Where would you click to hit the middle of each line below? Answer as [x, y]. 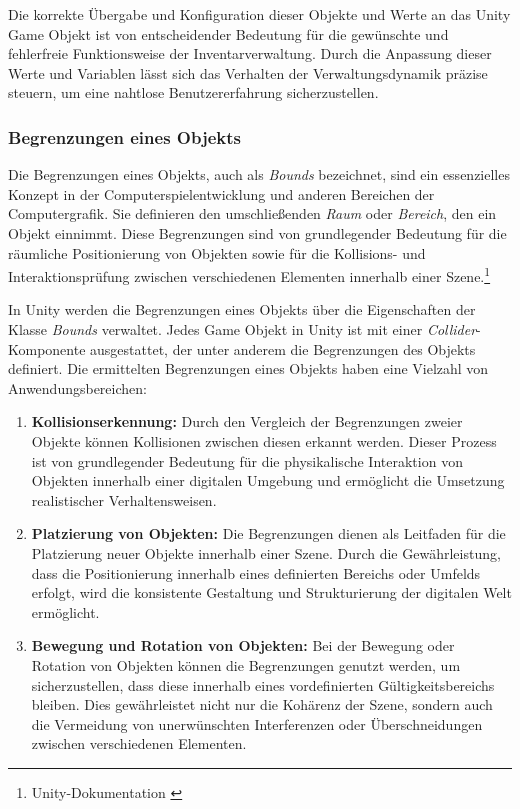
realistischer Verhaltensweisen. [124, 499]
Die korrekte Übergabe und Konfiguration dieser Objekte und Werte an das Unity [259, 14]
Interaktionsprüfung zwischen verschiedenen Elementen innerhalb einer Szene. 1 [249, 274]
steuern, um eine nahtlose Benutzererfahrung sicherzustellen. [193, 92]
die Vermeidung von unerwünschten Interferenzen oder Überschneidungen [257, 723]
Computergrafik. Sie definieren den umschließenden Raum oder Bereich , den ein [252, 213]
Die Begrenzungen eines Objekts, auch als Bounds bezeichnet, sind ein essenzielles [259, 174]
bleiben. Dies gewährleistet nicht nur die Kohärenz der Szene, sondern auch [262, 704]
